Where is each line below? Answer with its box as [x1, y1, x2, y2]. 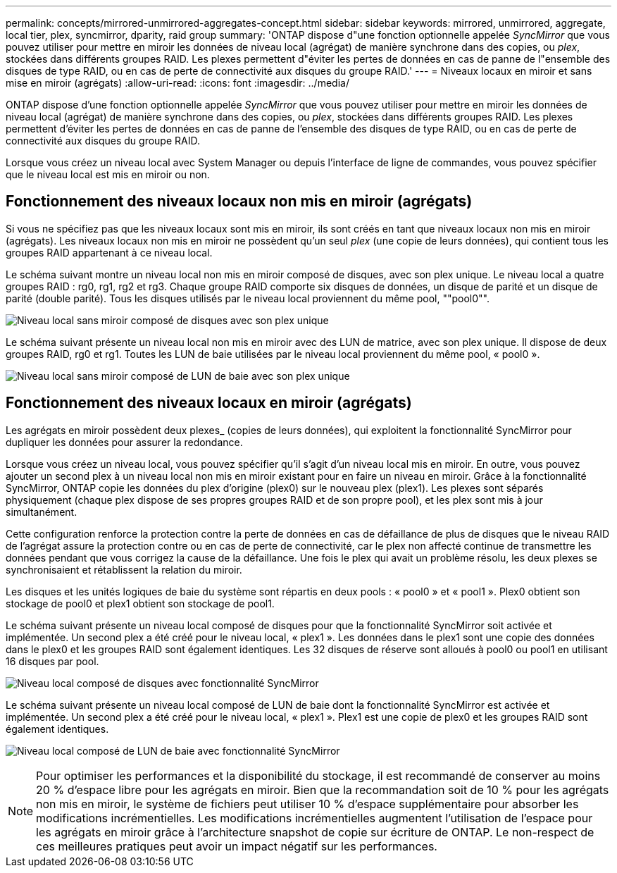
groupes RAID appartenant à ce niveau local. [6, 246, 213, 259]
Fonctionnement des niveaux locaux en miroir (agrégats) [6, 394, 412, 412]
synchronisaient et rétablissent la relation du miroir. [6, 563, 242, 576]
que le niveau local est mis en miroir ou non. [6, 168, 210, 180]
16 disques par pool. [6, 655, 99, 667]
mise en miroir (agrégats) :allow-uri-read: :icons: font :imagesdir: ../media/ [6, 77, 349, 89]
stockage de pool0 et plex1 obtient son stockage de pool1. [6, 597, 275, 609]
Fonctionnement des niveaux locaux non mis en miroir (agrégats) [6, 192, 473, 211]
